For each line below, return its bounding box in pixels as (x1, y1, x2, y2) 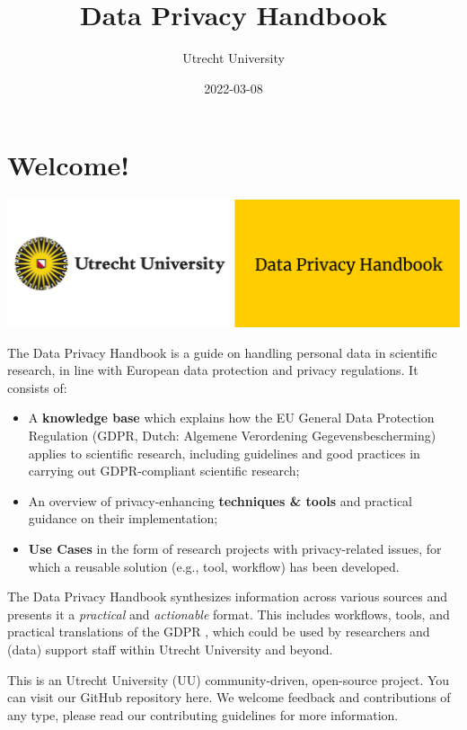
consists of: (7, 378, 67, 396)
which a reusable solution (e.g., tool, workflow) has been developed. (28, 556, 400, 575)
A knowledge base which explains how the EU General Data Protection (28, 408, 435, 427)
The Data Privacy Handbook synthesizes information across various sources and (7, 587, 448, 606)
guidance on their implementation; (28, 509, 218, 528)
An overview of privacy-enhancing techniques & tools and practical (28, 491, 413, 510)
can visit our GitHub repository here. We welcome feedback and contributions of (7, 688, 451, 707)
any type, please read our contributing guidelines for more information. (7, 705, 399, 724)
